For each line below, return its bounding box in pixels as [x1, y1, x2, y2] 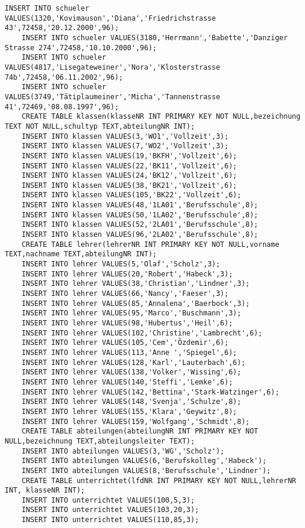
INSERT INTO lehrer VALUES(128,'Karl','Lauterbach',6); [21, 358, 246, 367]
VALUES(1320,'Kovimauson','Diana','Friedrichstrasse [5, 14, 216, 22]
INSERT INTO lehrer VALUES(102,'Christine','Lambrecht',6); [21, 328, 263, 337]
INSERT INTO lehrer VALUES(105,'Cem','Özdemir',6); [21, 338, 229, 347]
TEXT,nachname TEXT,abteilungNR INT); [5, 250, 157, 259]
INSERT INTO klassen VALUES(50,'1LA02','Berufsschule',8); [21, 210, 258, 219]
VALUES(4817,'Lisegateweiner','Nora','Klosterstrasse [5, 63, 221, 71]
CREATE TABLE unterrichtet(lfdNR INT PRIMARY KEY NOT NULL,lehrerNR [21, 476, 296, 485]
